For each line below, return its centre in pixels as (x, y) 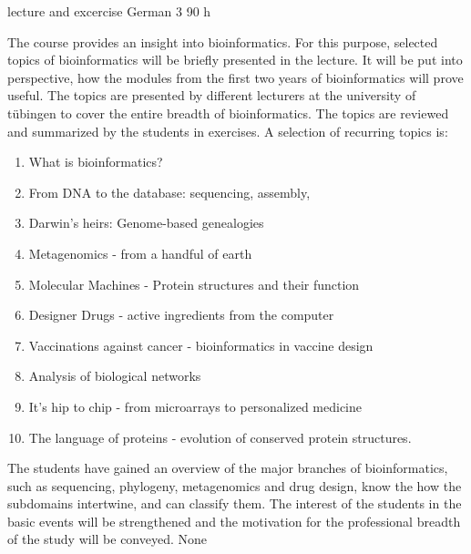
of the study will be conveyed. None (108, 539)
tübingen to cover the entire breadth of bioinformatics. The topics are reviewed (228, 113)
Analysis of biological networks (115, 376)
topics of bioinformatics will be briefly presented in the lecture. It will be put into (235, 60)
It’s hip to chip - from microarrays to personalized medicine (195, 406)
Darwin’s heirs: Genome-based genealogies (146, 223)
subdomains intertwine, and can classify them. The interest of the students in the (235, 503)
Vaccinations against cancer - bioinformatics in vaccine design (201, 345)
